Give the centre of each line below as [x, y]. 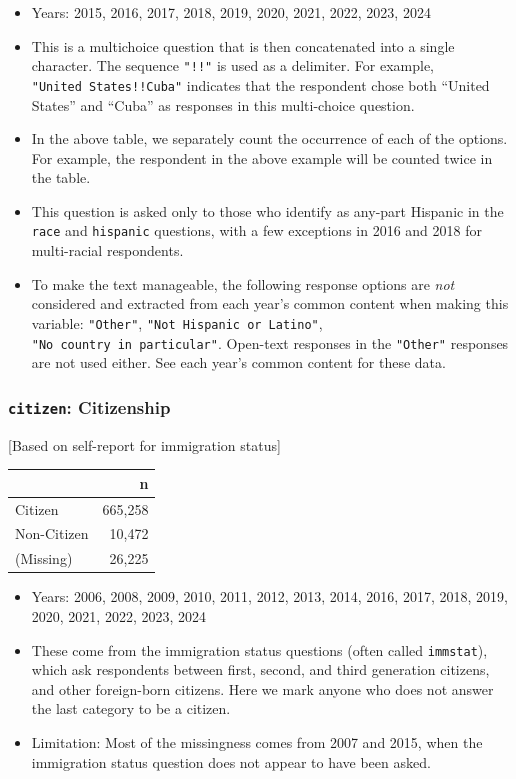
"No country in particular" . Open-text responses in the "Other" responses [270, 342]
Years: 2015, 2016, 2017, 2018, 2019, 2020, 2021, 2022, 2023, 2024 [231, 12]
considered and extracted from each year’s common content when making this [270, 303]
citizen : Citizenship [89, 406]
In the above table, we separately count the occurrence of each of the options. [269, 138]
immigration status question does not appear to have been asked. [231, 761]
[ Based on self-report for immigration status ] [144, 444]
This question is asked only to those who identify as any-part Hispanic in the [267, 210]
